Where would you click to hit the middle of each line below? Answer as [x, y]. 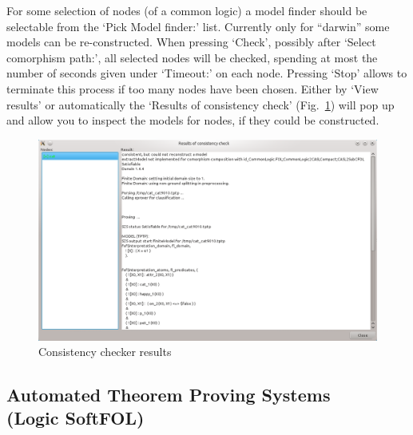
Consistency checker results [105, 352]
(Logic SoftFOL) [75, 418]
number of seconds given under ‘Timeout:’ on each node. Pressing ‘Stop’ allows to [207, 73]
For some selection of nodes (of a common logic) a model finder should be [187, 10]
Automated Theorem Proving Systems [169, 395]
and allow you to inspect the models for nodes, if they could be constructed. [193, 120]
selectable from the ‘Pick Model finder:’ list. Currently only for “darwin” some [198, 26]
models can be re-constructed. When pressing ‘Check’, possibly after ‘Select [191, 42]
